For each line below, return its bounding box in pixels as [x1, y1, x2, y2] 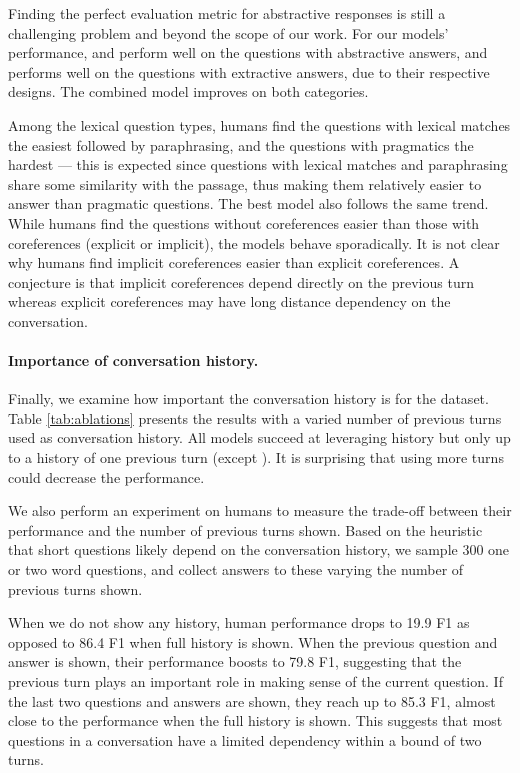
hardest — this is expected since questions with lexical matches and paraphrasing [8, 154, 508, 175]
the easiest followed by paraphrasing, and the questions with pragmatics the [8, 134, 474, 155]
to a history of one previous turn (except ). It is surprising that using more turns [8, 447, 504, 468]
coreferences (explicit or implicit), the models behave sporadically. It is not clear [8, 232, 500, 253]
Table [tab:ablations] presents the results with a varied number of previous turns [8, 407, 502, 428]
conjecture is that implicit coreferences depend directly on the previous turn [8, 271, 474, 292]
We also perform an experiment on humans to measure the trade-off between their [8, 500, 512, 521]
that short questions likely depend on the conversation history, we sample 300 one [8, 539, 510, 560]
